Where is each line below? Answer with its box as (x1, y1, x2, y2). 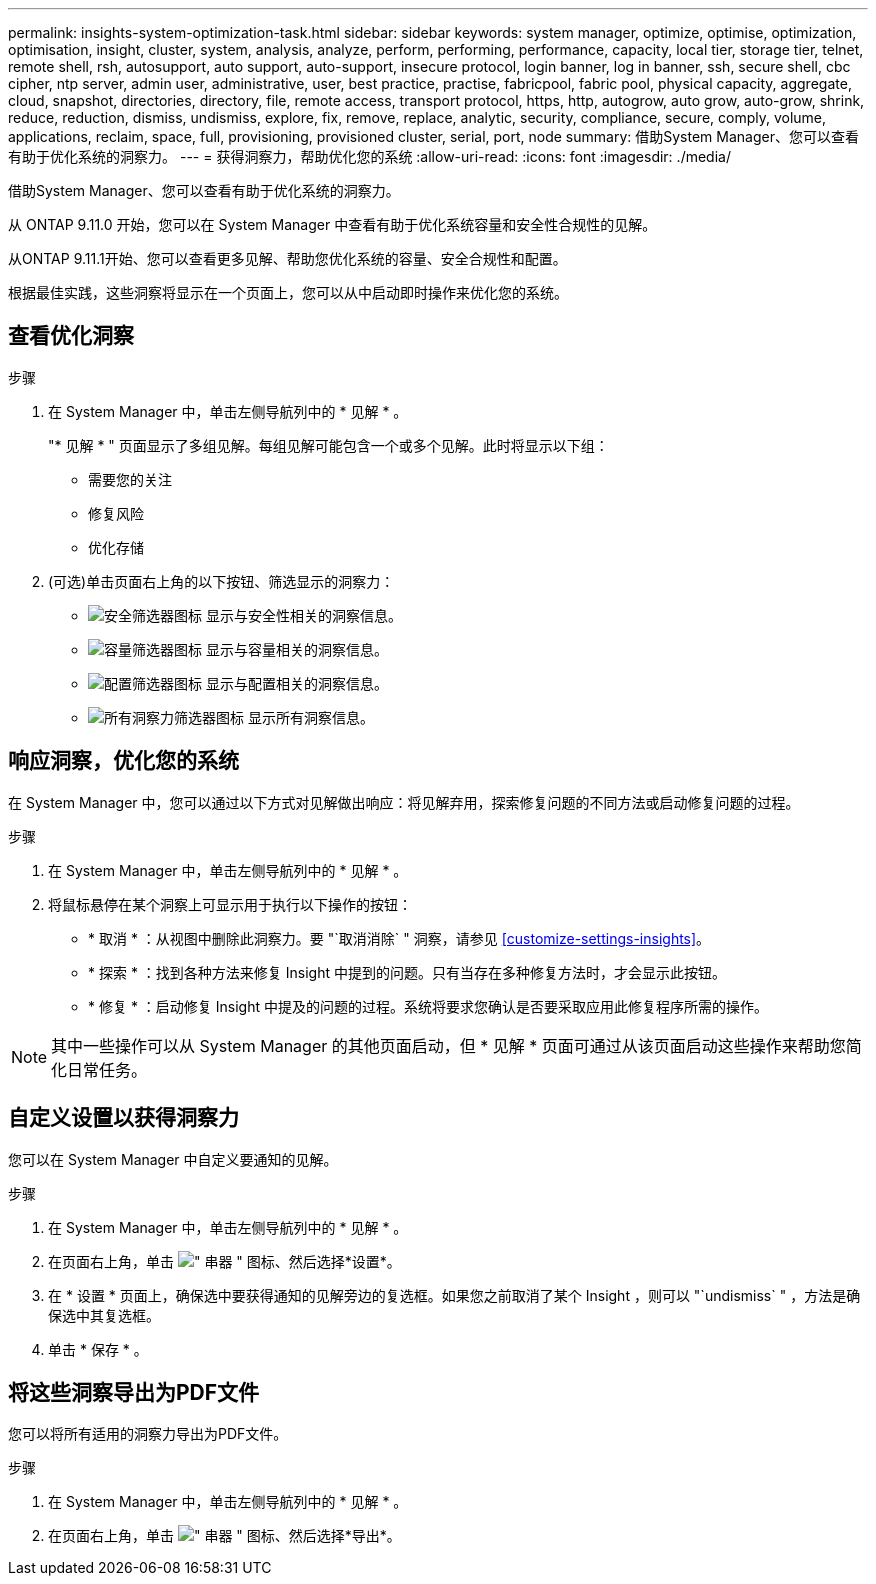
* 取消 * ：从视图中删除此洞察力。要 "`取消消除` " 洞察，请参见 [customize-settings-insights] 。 (88, 929, 711, 947)
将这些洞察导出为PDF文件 (8, 1379, 260, 1405)
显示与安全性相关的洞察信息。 (205, 606, 402, 624)
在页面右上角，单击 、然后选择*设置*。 (48, 1252, 401, 1270)
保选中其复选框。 (48, 1306, 160, 1324)
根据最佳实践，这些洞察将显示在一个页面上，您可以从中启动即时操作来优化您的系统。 (8, 284, 568, 301)
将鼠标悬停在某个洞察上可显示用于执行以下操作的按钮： (48, 895, 412, 913)
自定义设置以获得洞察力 (8, 1105, 239, 1131)
